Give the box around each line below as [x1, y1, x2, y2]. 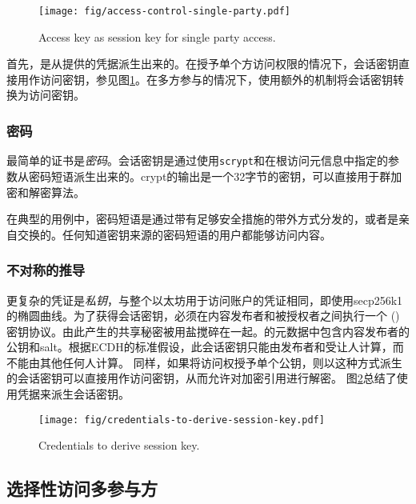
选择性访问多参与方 [6, 476, 158, 501]
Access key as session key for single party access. [38, 28, 276, 45]
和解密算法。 [17, 183, 85, 200]
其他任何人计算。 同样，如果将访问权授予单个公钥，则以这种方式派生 [39, 354, 402, 370]
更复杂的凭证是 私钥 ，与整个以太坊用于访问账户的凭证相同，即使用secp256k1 [6, 291, 403, 308]
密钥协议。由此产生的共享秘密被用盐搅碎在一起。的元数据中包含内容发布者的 [6, 322, 410, 339]
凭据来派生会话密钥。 [17, 386, 130, 402]
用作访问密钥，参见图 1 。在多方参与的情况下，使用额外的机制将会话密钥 [17, 70, 393, 87]
